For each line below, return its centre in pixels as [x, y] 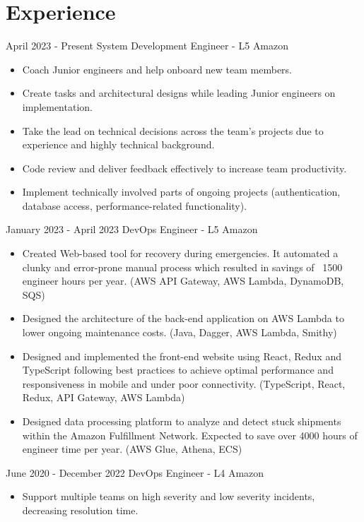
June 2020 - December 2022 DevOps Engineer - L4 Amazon [135, 472]
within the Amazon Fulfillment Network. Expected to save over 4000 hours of [190, 435]
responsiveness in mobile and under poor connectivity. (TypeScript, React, [184, 383]
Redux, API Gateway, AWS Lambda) [104, 397]
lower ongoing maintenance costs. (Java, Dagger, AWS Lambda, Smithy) [180, 332]
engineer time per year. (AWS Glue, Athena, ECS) [132, 449]
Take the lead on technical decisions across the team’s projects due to [173, 130]
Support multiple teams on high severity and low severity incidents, [169, 496]
